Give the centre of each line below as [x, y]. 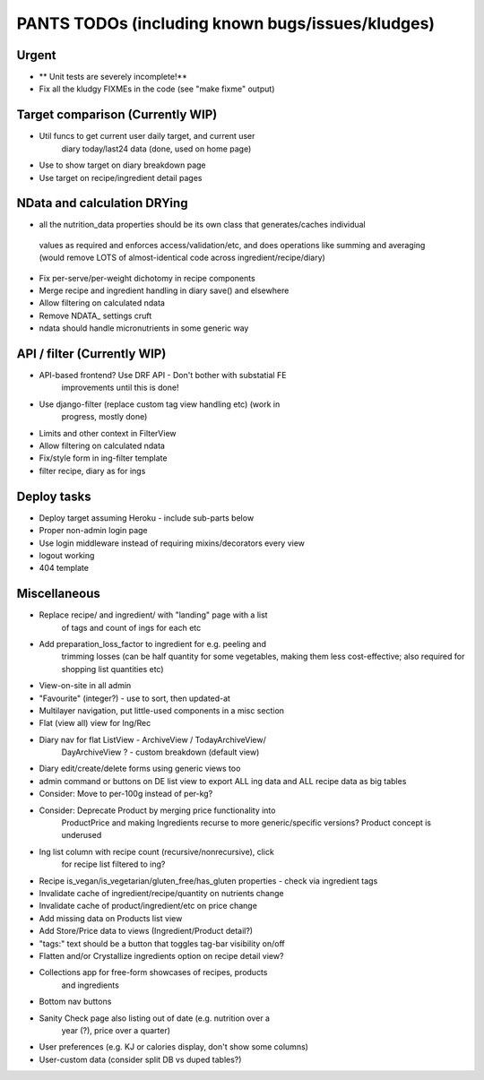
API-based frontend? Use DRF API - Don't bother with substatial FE [163, 376]
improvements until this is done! [120, 388]
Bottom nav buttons [75, 1002]
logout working [67, 555]
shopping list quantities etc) [113, 669]
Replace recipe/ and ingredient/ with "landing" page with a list [153, 615]
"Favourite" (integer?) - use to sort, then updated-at [134, 698]
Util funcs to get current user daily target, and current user [147, 136]
